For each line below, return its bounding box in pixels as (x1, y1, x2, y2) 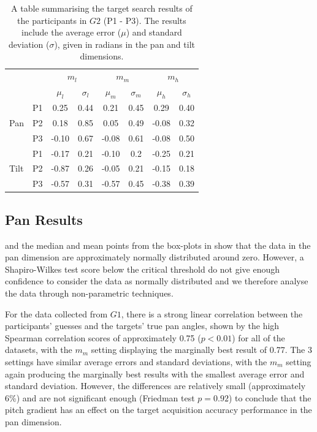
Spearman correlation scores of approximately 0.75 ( (5, 331, 201, 344)
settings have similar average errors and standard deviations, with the (5, 355, 267, 368)
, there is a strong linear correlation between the (121, 307, 303, 320)
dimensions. (80, 50, 124, 63)
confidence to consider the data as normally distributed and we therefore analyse (5, 275, 308, 287)
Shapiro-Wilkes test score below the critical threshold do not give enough (5, 262, 280, 275)
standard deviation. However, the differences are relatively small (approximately (5, 379, 306, 392)
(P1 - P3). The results (103, 13, 186, 26)
